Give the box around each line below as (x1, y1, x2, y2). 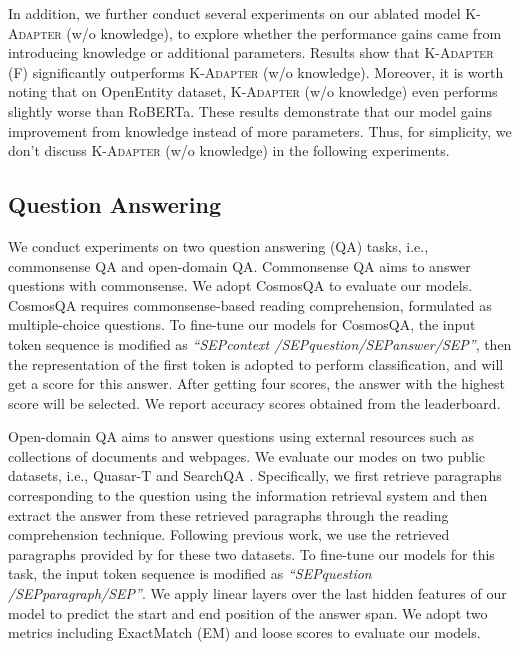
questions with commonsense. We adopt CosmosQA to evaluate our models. (8, 275, 473, 296)
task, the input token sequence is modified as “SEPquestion (8, 563, 372, 584)
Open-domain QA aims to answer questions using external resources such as (8, 426, 474, 447)
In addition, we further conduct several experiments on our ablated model (8, 3, 461, 23)
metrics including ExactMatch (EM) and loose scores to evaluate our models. (8, 622, 481, 643)
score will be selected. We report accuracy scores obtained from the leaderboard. (8, 392, 501, 413)
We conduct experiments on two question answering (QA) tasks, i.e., (8, 235, 429, 256)
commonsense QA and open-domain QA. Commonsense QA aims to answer (8, 255, 471, 276)
